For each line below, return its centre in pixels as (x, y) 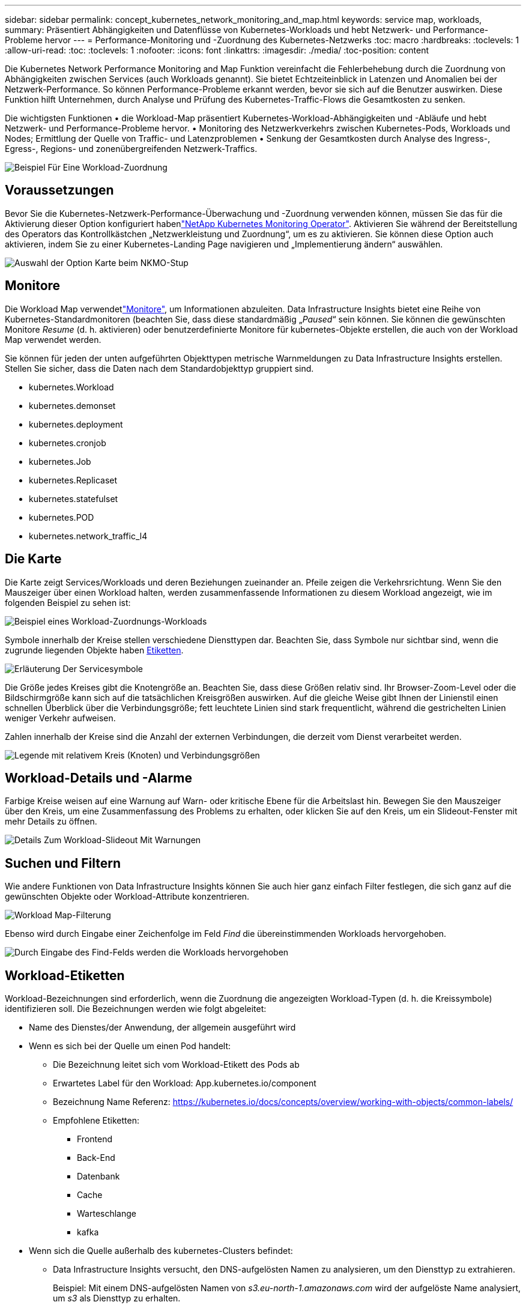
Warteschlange (107, 1214)
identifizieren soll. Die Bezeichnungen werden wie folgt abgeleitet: (136, 1009)
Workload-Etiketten (65, 975)
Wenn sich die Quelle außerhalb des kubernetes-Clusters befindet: (161, 1251)
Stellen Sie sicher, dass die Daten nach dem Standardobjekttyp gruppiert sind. (159, 368)
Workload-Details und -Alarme (98, 778)
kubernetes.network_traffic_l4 (88, 536)
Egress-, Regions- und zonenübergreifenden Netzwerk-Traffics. (131, 149)
